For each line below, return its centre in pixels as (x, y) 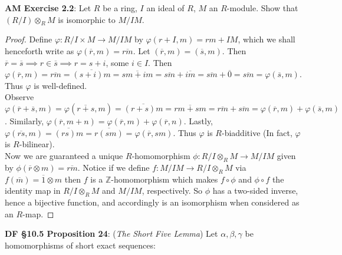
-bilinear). (37, 144)
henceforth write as (40, 50)
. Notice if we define (114, 167)
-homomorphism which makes (165, 179)
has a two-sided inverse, (255, 191)
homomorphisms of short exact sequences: (80, 245)
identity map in (33, 191)
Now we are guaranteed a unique (64, 155)
